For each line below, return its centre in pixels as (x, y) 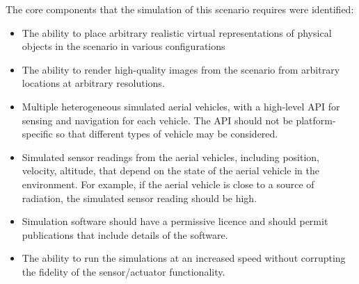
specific (37, 134)
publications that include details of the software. (125, 234)
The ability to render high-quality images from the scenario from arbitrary (181, 69)
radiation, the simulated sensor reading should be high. (139, 198)
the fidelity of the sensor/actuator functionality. (123, 271)
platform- (316, 120)
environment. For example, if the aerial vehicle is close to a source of (168, 184)
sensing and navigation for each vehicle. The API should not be (157, 120)
